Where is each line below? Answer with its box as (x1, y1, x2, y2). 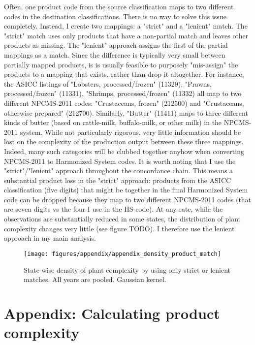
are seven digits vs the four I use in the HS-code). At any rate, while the (4, 204, 223, 214)
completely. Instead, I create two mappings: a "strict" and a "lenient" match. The (4, 21, 248, 31)
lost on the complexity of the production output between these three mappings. (4, 136, 244, 147)
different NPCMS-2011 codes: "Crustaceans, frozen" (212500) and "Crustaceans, (4, 97, 244, 108)
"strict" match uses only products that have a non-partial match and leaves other (4, 30, 249, 40)
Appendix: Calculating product (4, 303, 220, 323)
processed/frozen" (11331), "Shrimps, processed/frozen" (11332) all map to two (4, 88, 242, 98)
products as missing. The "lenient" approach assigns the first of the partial (4, 40, 228, 50)
